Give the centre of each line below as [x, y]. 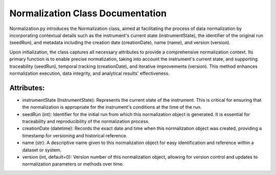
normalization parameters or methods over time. [73, 164]
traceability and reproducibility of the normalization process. [86, 121]
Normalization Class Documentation [88, 13]
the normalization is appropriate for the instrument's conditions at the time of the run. [112, 107]
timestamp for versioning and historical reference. [75, 135]
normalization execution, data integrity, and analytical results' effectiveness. [89, 73]
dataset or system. [42, 150]
